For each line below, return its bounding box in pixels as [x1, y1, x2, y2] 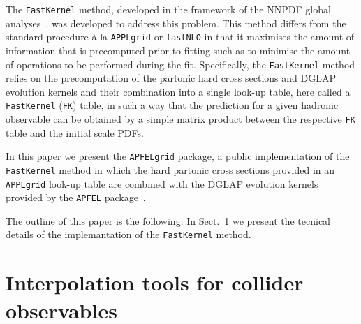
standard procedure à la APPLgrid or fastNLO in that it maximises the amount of [6, 29, 355, 44]
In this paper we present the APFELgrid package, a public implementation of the [6, 149, 350, 163]
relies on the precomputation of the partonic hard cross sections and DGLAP [6, 71, 336, 85]
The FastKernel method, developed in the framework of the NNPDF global [6, 2, 331, 16]
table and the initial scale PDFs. [6, 125, 144, 140]
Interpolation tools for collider [6, 268, 304, 297]
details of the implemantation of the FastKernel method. [6, 227, 251, 242]
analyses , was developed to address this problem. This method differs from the [6, 15, 346, 30]
